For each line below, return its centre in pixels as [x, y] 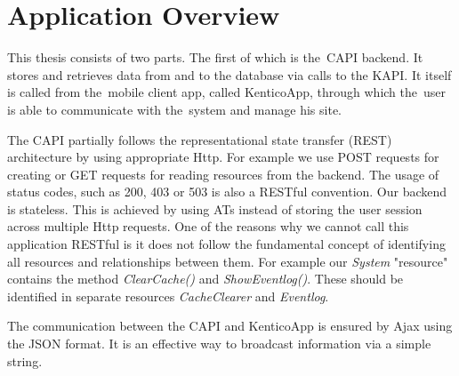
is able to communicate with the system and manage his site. [174, 109]
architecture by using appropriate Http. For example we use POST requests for [223, 157]
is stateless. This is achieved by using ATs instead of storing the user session [215, 208]
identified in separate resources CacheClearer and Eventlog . [168, 296]
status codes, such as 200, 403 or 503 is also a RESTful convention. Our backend [227, 192]
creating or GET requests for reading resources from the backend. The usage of [223, 174]
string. [25, 360]
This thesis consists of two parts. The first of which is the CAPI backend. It [215, 57]
